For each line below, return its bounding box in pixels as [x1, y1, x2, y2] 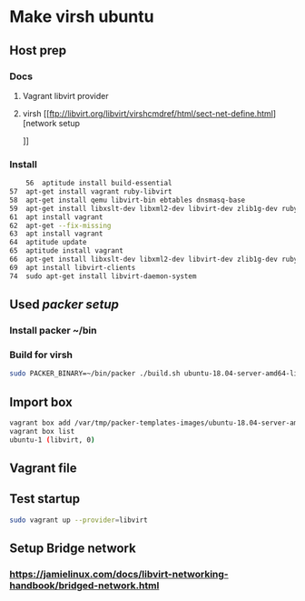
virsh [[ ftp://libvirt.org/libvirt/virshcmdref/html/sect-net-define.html [22, 107, 274, 119]
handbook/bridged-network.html [9, 579, 160, 592]
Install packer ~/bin [9, 324, 97, 336]
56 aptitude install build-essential [25, 179, 172, 188]
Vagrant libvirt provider [22, 90, 109, 101]
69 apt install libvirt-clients [9, 263, 136, 272]
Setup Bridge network [9, 541, 136, 556]
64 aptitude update [9, 238, 88, 247]
